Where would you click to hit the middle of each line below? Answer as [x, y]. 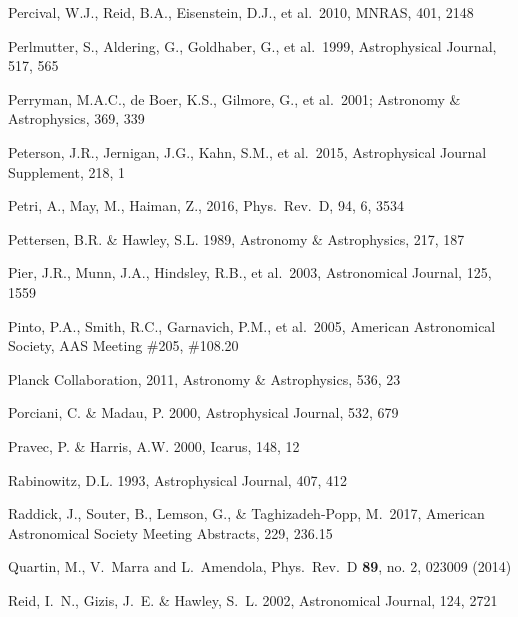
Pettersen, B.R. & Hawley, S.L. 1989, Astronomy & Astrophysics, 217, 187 [236, 238]
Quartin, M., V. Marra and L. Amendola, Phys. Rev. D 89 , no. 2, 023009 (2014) [260, 566]
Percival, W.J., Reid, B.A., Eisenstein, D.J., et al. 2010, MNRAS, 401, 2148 [241, 12]
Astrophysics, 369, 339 [76, 118]
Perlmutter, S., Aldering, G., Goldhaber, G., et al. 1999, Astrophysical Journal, [252, 45]
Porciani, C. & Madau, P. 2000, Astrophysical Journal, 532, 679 [203, 412]
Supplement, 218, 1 [67, 171]
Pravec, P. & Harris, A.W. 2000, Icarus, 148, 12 [154, 445]
